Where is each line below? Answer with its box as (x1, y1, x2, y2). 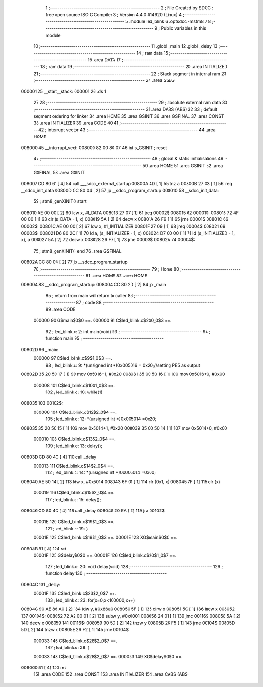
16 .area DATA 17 (87, 57, 121, 63)
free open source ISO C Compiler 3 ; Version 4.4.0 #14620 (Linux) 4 (45, 12, 182, 18)
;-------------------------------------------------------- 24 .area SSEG (33, 77, 175, 83)
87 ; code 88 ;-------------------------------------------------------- (76, 300, 214, 306)
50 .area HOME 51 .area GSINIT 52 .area (142, 162, 223, 168)
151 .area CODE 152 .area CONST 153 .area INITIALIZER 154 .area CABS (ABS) (33, 671, 189, 677)
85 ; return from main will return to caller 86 (45, 293, 133, 298)
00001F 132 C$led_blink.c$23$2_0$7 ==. (33, 590, 116, 596)
